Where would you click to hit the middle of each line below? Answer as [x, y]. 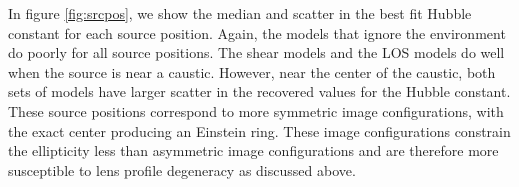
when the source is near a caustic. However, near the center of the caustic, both [252, 71]
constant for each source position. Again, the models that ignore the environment [257, 32]
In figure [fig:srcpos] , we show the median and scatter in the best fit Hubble [240, 13]
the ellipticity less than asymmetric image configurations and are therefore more [253, 150]
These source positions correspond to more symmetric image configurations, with [256, 110]
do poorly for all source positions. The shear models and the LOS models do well [256, 52]
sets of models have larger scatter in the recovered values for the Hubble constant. [259, 91]
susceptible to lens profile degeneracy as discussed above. [182, 169]
